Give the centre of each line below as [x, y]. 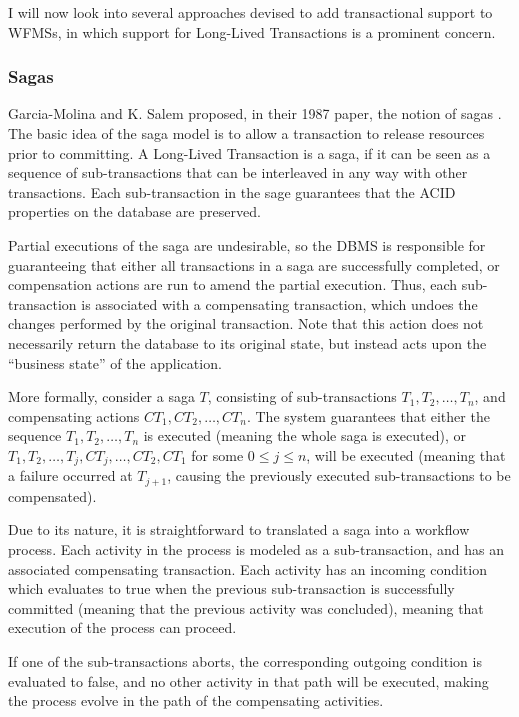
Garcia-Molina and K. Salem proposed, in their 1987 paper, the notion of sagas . [255, 113]
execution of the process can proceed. [122, 627]
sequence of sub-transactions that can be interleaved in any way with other [238, 172]
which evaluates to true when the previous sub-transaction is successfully [231, 588]
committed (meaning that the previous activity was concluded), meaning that [246, 607]
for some [217, 454]
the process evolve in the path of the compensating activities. [196, 700]
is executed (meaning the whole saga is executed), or [304, 435]
